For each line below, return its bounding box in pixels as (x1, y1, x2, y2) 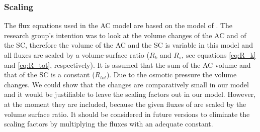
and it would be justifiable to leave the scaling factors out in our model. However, (4, 89, 256, 99)
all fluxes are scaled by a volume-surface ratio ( (4, 50, 149, 60)
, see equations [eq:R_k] (182, 50, 256, 60)
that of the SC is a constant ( (4, 69, 95, 80)
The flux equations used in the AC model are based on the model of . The (4, 20, 233, 31)
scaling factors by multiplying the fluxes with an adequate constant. (4, 118, 213, 129)
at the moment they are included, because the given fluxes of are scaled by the (4, 98, 246, 109)
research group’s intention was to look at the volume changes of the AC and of (4, 30, 246, 40)
